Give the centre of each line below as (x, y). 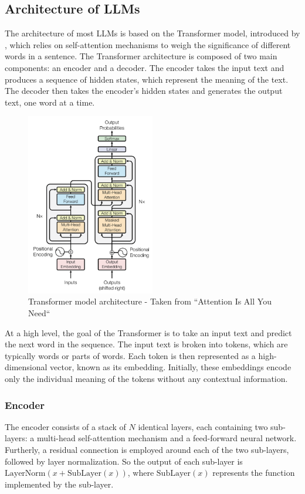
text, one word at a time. (50, 102)
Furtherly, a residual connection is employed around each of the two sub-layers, (147, 450)
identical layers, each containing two (203, 426)
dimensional (26, 367)
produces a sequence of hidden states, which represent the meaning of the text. (147, 79)
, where (141, 473)
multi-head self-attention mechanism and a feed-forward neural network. (167, 438)
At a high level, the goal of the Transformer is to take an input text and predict (148, 332)
